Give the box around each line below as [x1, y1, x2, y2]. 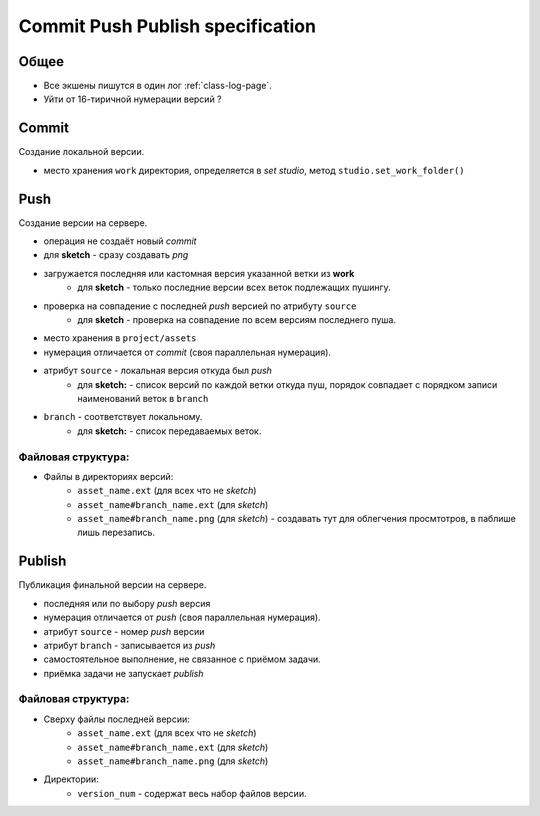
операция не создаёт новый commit [43, 235, 197, 247]
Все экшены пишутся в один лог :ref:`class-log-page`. [43, 80, 272, 92]
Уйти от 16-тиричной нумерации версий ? [43, 93, 222, 105]
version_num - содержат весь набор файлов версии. [77, 787, 307, 799]
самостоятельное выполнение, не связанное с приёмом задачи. [43, 653, 322, 665]
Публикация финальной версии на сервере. [18, 579, 207, 591]
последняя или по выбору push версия [43, 597, 211, 609]
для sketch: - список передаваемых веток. [77, 425, 262, 437]
